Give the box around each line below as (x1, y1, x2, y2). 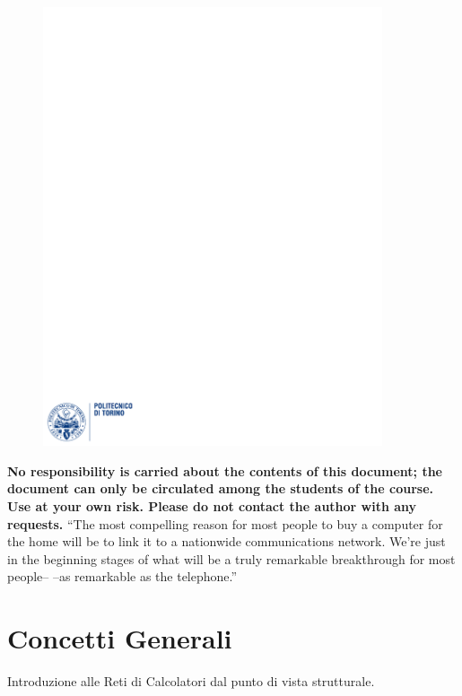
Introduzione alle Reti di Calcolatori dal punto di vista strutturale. (7, 672, 375, 691)
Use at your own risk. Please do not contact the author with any (7, 497, 417, 516)
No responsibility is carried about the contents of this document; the (7, 461, 443, 480)
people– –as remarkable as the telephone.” (7, 567, 238, 586)
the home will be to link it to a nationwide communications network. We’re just (7, 532, 446, 551)
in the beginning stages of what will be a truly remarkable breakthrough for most (7, 549, 456, 568)
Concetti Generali (7, 620, 232, 657)
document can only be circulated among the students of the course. (7, 479, 433, 498)
